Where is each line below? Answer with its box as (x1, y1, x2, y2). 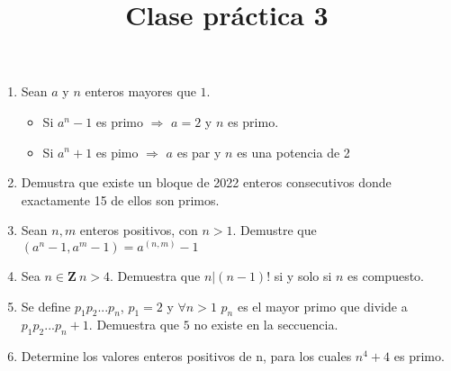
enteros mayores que (85, 82, 196, 101)
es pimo (95, 142, 139, 161)
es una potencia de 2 (237, 142, 350, 161)
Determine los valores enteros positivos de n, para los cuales (21, 347, 352, 366)
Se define (21, 296, 71, 315)
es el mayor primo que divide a (237, 296, 408, 315)
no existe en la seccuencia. (194, 315, 338, 334)
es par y (176, 142, 221, 161)
